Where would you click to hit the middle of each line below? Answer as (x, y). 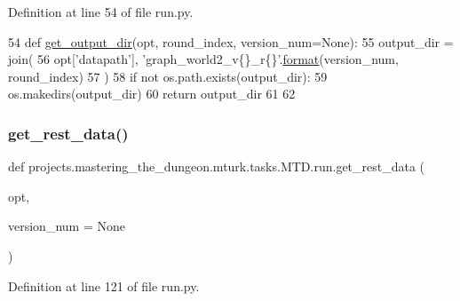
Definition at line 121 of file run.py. (104, 285)
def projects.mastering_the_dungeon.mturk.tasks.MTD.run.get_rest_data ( (217, 166)
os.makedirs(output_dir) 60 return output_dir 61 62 (152, 94)
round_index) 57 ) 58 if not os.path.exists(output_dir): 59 (168, 76)
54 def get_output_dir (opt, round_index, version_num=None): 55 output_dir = (231, 41)
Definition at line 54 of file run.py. (101, 12)
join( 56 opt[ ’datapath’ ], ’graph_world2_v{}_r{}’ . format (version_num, (203, 59)
